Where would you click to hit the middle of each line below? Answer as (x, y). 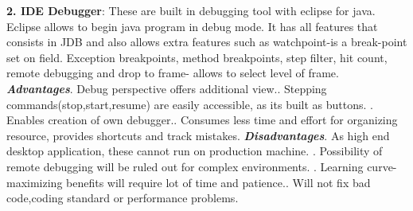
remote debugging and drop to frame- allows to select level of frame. (173, 73)
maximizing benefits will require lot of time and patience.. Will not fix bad (189, 182)
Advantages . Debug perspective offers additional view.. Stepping (167, 88)
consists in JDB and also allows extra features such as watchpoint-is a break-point (207, 42)
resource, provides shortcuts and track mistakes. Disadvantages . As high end (198, 135)
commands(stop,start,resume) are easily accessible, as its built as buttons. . (190, 104)
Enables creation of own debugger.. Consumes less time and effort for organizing (202, 120)
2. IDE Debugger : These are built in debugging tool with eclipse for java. (191, 10)
